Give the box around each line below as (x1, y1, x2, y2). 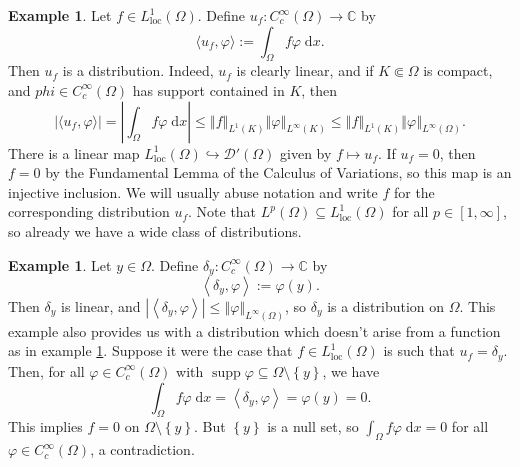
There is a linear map (8, 142, 140, 163)
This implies (8, 416, 83, 437)
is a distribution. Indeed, (62, 60, 214, 81)
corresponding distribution (8, 201, 170, 222)
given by (280, 142, 332, 163)
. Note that (188, 201, 257, 222)
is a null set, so (267, 416, 359, 437)
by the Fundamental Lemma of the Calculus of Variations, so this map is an (45, 162, 512, 183)
